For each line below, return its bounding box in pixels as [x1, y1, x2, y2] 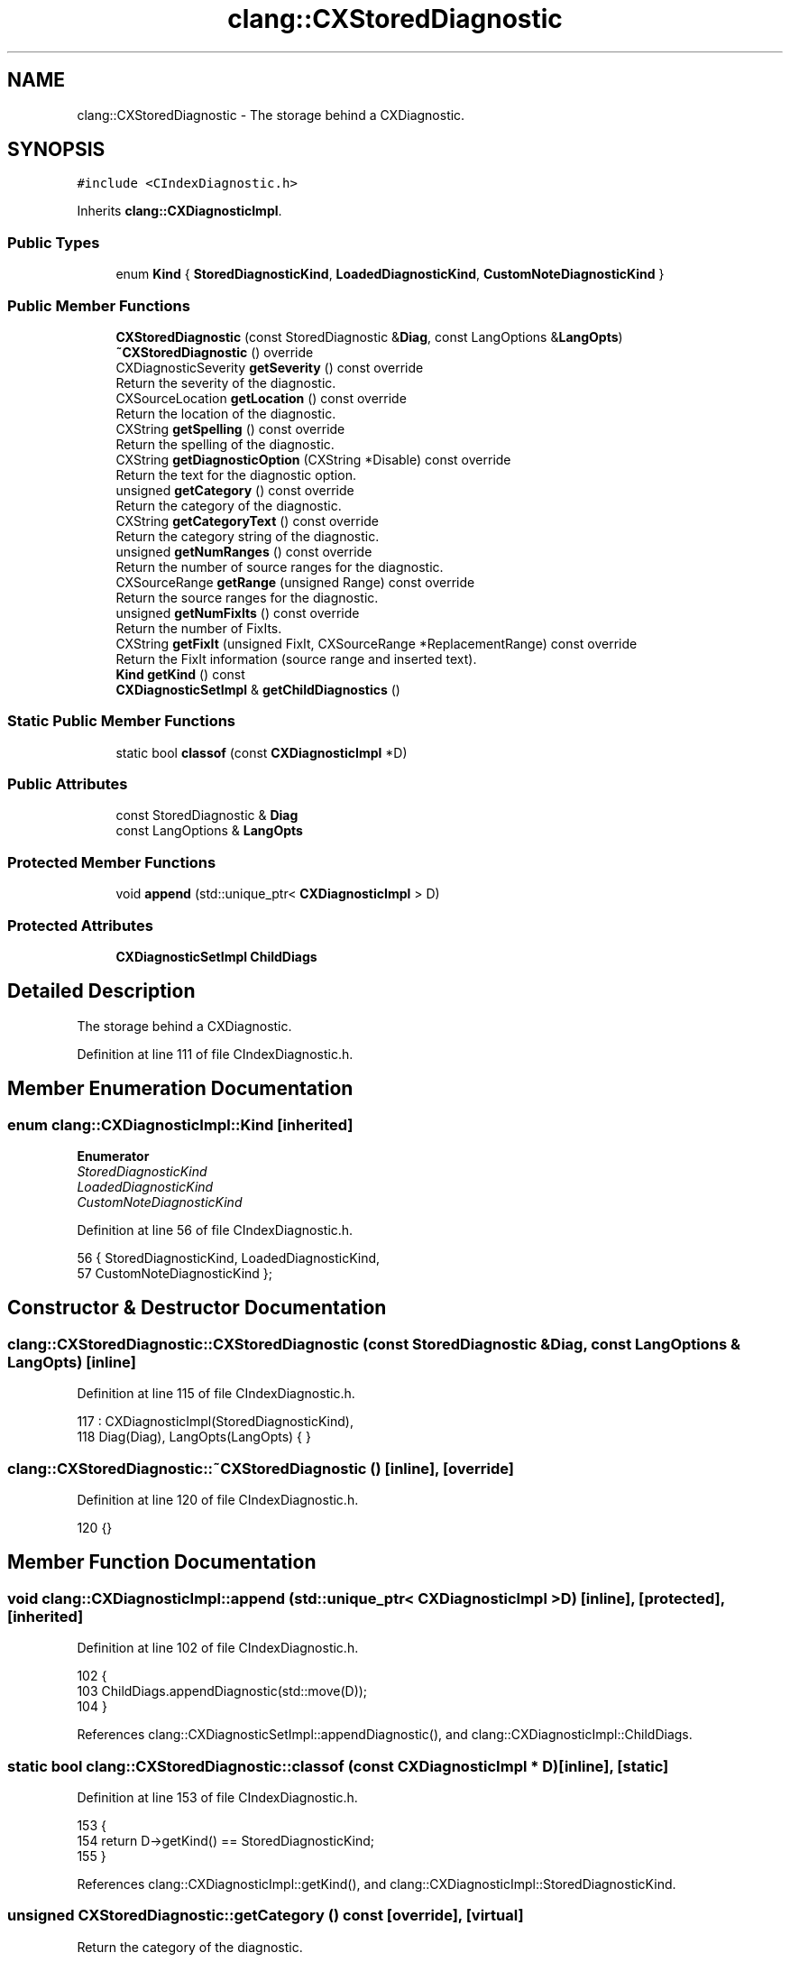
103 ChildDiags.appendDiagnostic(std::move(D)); [77, 1683, 368, 1699]
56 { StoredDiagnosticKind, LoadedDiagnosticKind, [77, 1250, 381, 1266]
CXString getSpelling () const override [115, 420, 345, 437]
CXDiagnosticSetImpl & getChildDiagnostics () [115, 681, 400, 697]
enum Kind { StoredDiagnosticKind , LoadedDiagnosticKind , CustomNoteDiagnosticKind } [115, 266, 665, 282]
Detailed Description [7, 980, 196, 1003]
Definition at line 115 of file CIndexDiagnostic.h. [77, 1386, 355, 1402]
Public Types [7, 233, 100, 252]
